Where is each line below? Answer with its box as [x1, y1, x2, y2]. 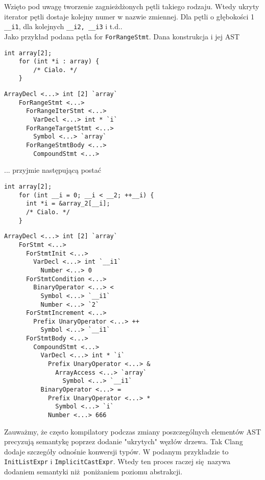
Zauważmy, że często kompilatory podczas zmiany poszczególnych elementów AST [4, 426, 261, 437]
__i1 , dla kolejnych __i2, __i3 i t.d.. [4, 21, 123, 32]
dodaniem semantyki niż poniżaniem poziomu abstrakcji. [4, 466, 183, 477]
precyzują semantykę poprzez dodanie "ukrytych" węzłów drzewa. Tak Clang [4, 436, 243, 447]
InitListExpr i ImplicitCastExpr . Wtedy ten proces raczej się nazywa [4, 456, 231, 467]
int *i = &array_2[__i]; [26, 200, 110, 208]
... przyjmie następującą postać [4, 165, 101, 175]
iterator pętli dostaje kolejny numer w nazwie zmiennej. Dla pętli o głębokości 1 [4, 11, 255, 21]
